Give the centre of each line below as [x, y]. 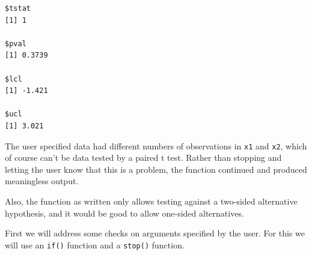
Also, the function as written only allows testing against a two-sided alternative [151, 201]
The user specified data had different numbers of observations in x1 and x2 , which [156, 145]
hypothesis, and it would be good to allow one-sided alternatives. [124, 213]
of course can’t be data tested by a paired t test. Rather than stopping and [143, 157]
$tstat [18, 8]
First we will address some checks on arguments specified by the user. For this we [155, 233]
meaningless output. [42, 181]
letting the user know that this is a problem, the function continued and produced [156, 169]
